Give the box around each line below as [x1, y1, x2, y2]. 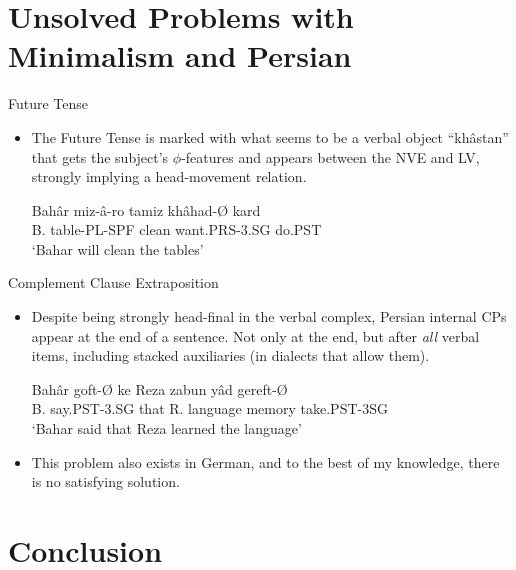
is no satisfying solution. [31, 471, 180, 492]
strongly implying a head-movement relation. [31, 166, 307, 187]
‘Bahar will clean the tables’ [31, 238, 204, 259]
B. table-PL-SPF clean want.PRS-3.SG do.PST [31, 219, 322, 240]
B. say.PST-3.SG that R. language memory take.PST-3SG [31, 398, 388, 419]
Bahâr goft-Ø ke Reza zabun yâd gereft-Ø [31, 378, 288, 399]
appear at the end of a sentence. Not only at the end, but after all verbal [31, 325, 480, 346]
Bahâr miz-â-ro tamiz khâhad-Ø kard [31, 199, 261, 220]
